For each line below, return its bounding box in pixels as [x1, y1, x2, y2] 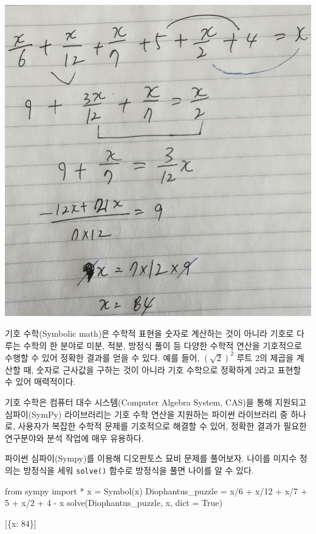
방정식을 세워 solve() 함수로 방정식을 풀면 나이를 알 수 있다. [23, 463, 254, 476]
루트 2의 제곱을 [236, 351, 294, 364]
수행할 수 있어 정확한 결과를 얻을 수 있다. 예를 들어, [5, 351, 200, 364]
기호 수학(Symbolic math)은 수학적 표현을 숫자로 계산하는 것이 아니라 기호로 [5, 327, 294, 340]
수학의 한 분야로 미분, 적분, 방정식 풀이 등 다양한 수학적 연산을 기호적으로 [23, 339, 302, 351]
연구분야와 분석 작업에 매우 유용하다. [5, 431, 144, 444]
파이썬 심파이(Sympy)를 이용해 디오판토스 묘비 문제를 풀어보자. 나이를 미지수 [5, 452, 297, 465]
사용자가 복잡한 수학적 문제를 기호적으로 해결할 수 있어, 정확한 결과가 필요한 [18, 420, 307, 432]
